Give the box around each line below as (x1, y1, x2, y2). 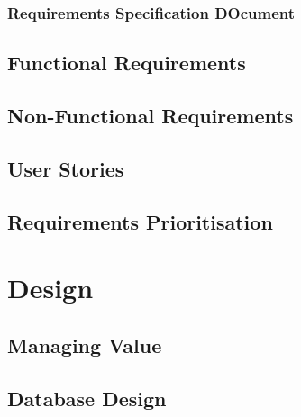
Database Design (7, 384, 167, 412)
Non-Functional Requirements (7, 102, 294, 130)
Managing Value (7, 331, 162, 358)
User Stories (7, 154, 124, 182)
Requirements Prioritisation (7, 207, 273, 235)
